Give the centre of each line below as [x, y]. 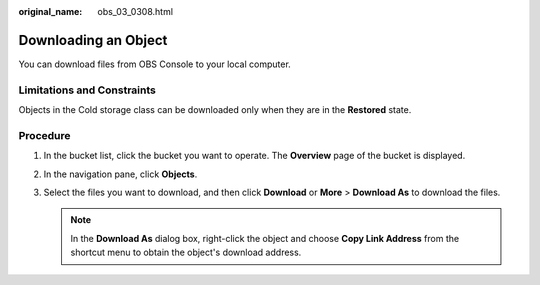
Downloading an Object [93, 40]
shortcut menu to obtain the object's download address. [186, 252]
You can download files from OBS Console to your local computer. [155, 64]
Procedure [44, 135]
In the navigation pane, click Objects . [120, 174]
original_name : [50, 11]
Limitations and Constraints [87, 90]
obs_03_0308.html [135, 11]
